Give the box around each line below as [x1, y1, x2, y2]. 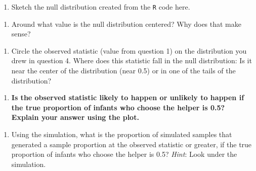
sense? [11, 28, 31, 39]
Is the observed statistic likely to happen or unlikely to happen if [11, 92, 244, 103]
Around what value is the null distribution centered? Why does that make [11, 18, 241, 29]
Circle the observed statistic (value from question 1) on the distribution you [11, 45, 247, 56]
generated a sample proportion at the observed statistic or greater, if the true [11, 139, 252, 149]
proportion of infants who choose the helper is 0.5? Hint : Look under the [11, 149, 237, 159]
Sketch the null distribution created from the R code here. [11, 2, 190, 12]
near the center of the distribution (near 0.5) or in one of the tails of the [11, 65, 236, 76]
